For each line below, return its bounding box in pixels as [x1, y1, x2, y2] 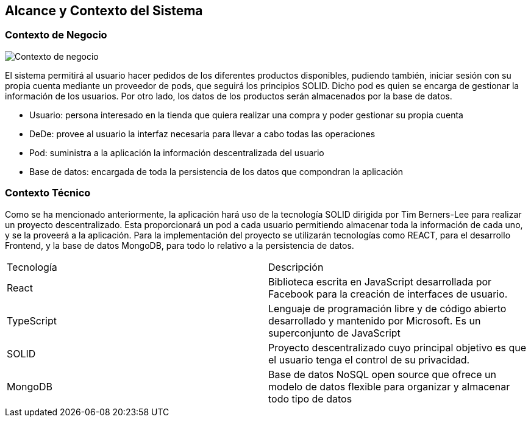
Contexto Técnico [5, 187, 91, 199]
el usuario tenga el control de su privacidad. [268, 353, 470, 366]
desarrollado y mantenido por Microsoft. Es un [268, 314, 481, 327]
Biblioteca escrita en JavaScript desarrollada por [268, 275, 492, 288]
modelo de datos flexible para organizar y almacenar [268, 380, 510, 393]
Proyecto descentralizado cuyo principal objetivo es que [268, 341, 527, 354]
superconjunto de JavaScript [268, 326, 401, 339]
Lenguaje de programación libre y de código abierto [268, 302, 507, 315]
